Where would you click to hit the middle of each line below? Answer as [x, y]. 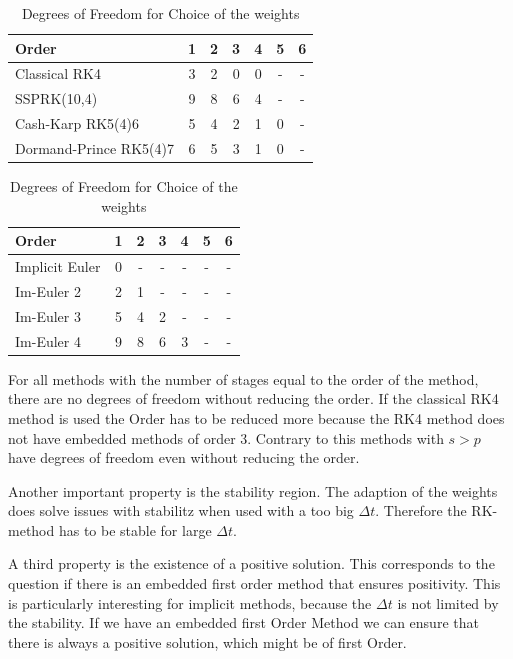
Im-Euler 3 [48, 315]
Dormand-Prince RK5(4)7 [94, 147]
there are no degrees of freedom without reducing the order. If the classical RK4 [253, 398]
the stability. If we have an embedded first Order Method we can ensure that [243, 622]
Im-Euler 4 [48, 340]
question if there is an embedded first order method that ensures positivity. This [254, 583]
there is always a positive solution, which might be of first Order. [207, 641]
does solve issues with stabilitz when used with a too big [181, 510]
